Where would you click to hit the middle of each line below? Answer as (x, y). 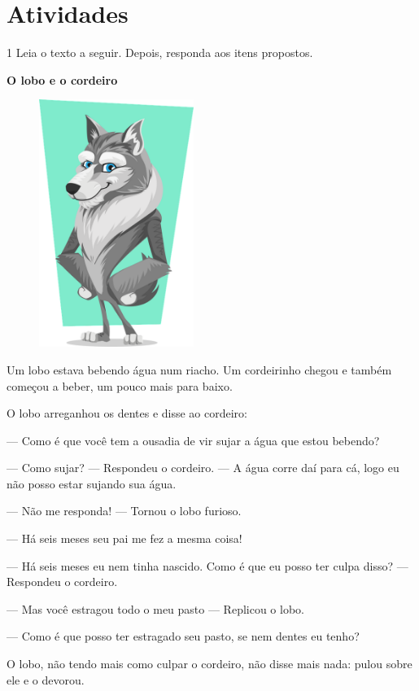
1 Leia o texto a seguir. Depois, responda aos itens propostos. (160, 52)
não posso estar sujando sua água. (92, 483)
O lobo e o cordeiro (62, 79)
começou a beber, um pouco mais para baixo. (120, 385)
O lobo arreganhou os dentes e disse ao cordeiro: (127, 413)
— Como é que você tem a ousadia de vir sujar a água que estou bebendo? (193, 440)
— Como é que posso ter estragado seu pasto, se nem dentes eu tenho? (183, 636)
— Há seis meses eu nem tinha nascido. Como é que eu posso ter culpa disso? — (207, 565)
